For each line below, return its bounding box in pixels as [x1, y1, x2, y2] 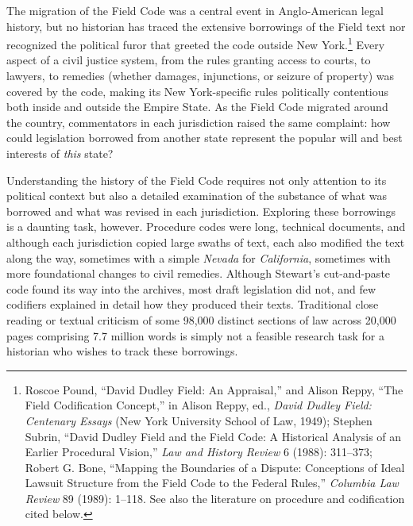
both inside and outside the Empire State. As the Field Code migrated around [6, 98, 388, 115]
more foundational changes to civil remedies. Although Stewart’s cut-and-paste [6, 265, 391, 282]
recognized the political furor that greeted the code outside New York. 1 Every [6, 34, 385, 52]
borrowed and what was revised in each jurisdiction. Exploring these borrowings [6, 202, 396, 219]
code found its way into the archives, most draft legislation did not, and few [6, 280, 376, 297]
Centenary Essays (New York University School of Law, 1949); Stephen [25, 412, 372, 428]
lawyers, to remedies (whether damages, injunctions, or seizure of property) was [6, 67, 394, 84]
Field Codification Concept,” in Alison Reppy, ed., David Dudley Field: [25, 397, 372, 413]
